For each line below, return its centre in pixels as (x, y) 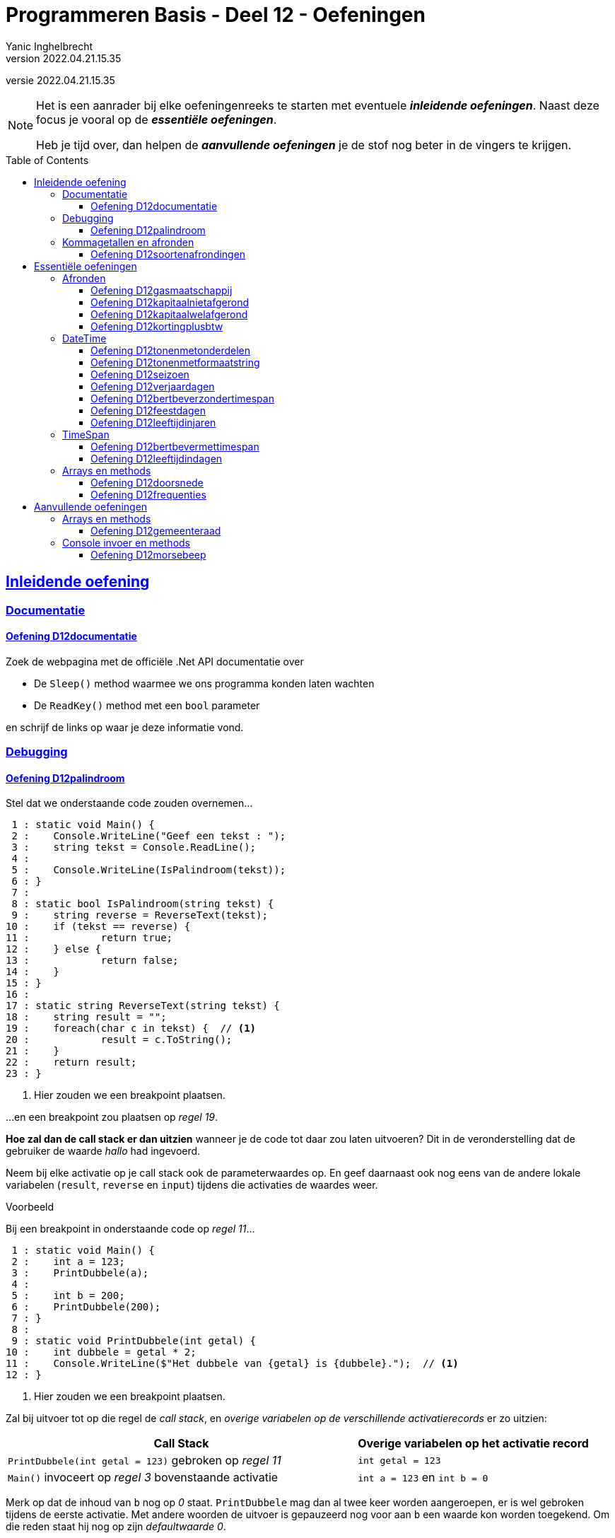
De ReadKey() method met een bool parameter (147, 705)
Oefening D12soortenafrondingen (168, 254)
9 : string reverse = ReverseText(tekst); (140, 915)
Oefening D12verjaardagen (153, 386)
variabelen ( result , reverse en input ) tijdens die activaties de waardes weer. (192, 1185)
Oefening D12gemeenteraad (156, 530)
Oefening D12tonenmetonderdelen (171, 350)
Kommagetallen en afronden (128, 242)
